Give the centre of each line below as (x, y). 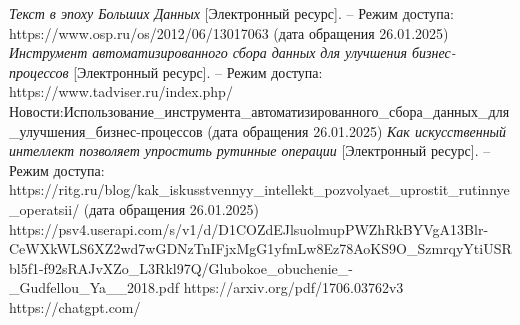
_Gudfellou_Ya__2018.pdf (94, 287)
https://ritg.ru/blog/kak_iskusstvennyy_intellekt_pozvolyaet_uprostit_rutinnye (259, 189)
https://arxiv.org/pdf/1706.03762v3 (293, 287)
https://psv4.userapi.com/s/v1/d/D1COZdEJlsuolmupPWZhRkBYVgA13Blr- (249, 228)
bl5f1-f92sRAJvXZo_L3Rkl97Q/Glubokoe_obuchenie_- (181, 267)
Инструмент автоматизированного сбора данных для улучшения (208, 52)
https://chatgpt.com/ (75, 306)
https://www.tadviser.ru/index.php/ (121, 91)
